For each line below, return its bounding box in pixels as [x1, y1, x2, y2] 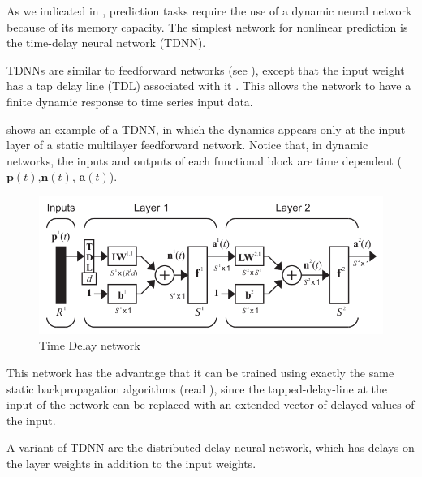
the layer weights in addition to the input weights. [6, 454, 256, 471]
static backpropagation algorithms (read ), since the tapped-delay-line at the [6, 380, 387, 397]
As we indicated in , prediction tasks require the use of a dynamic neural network [6, 2, 412, 19]
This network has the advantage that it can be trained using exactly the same [6, 363, 394, 380]
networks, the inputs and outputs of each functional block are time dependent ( [6, 152, 402, 169]
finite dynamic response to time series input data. [6, 92, 253, 110]
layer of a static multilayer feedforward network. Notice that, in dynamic [6, 136, 368, 153]
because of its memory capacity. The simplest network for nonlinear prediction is [6, 18, 408, 35]
